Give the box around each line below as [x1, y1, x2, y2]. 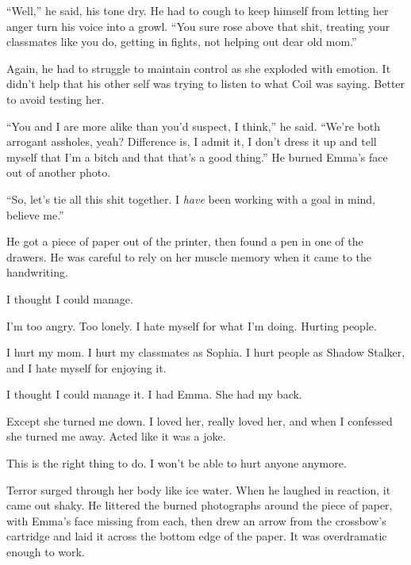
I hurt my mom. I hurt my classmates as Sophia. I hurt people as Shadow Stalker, [6, 344, 405, 361]
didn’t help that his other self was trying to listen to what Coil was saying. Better [6, 75, 405, 92]
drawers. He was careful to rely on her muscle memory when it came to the [6, 248, 372, 265]
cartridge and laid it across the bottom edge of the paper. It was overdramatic [6, 528, 387, 544]
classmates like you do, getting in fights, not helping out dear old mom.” [6, 33, 357, 50]
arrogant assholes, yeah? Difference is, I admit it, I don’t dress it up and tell [6, 133, 377, 150]
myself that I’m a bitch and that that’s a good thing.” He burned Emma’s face [6, 148, 388, 165]
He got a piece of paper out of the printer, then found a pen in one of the [6, 233, 363, 250]
